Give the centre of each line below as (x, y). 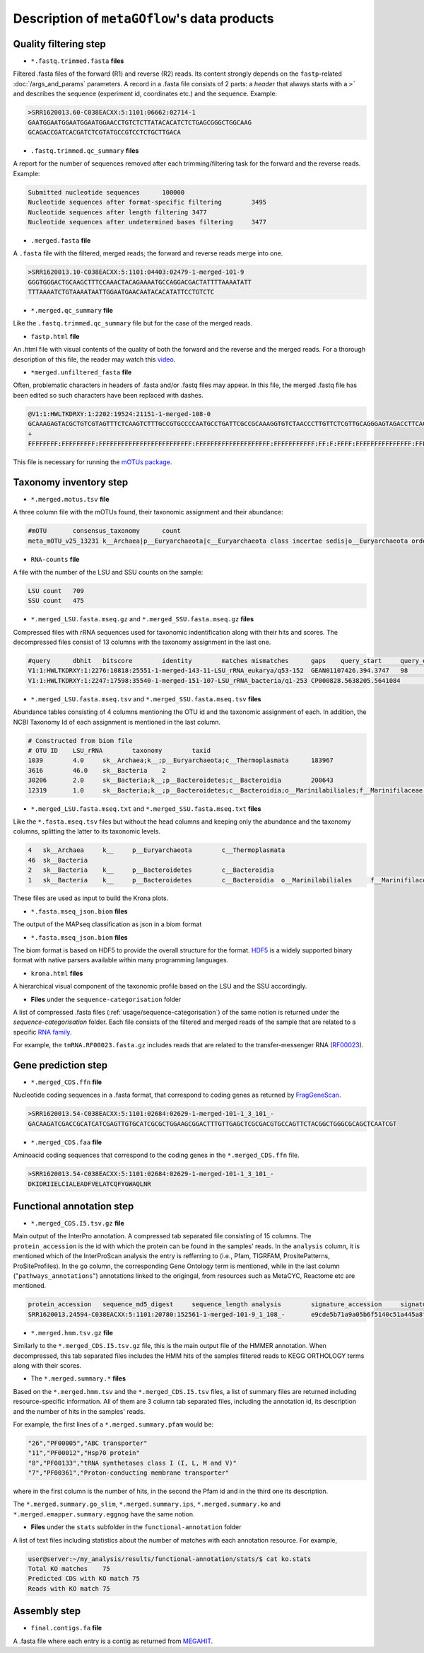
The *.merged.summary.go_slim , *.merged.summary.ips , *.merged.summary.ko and (147, 1504)
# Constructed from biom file (80, 741)
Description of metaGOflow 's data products (144, 18)
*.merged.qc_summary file (72, 311)
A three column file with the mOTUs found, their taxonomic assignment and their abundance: (148, 512)
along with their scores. (47, 1365)
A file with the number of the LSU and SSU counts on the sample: (108, 572)
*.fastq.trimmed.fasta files (77, 61)
